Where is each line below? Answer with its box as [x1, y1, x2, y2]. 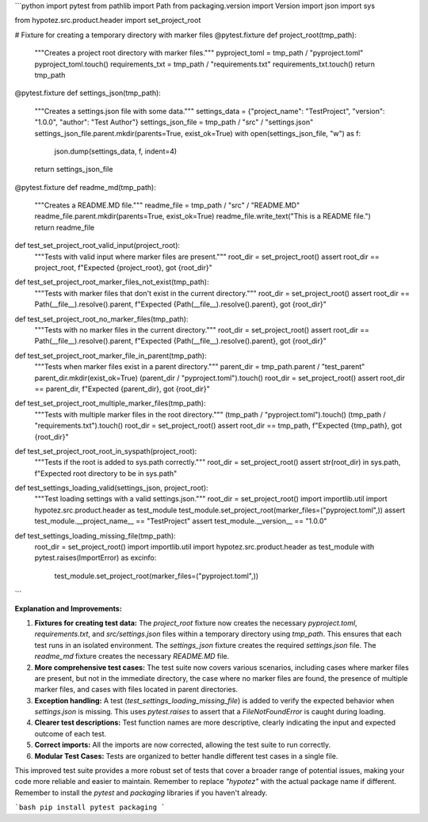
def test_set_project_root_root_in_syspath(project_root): [14, 446, 197, 455]
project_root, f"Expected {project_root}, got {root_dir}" [34, 263, 213, 272]
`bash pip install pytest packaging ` [14, 803, 166, 812]
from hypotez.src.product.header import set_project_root [14, 16, 201, 25]
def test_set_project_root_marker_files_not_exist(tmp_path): [14, 277, 209, 287]
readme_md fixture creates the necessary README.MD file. [34, 652, 230, 661]
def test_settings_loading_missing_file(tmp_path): [14, 531, 176, 540]
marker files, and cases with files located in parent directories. [34, 685, 238, 695]
